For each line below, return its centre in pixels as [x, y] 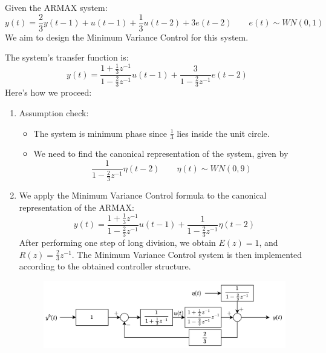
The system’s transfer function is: [67, 57]
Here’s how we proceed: [48, 92]
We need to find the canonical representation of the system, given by [161, 153]
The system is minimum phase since [100, 133]
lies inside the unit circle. [223, 133]
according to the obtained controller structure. [105, 266]
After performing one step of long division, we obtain [117, 242]
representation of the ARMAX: [77, 207]
